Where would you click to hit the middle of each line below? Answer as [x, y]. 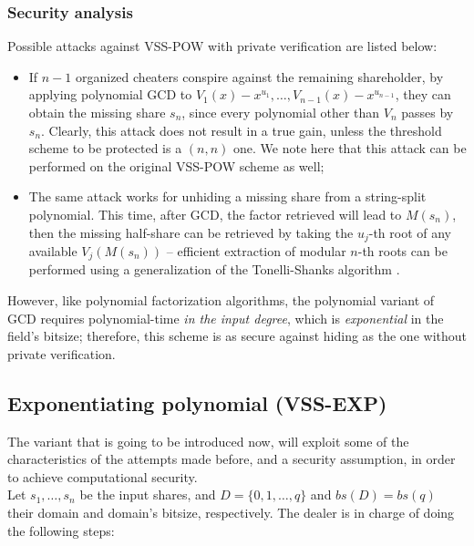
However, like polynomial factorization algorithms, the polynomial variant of [221, 300]
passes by [428, 112]
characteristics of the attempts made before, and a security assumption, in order [232, 459]
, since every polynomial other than [281, 112]
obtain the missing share [97, 112]
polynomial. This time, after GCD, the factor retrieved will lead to [215, 214]
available [53, 251]
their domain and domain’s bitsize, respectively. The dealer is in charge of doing [231, 513]
